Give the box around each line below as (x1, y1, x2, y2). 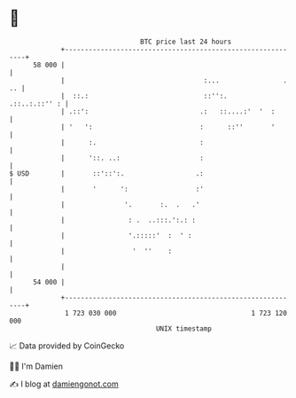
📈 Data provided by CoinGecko (9, 340, 125, 351)
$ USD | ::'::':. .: (9, 168, 204, 178)
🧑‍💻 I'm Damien (9, 361, 64, 371)
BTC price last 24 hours (140, 37, 232, 46)
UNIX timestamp (155, 324, 213, 333)
